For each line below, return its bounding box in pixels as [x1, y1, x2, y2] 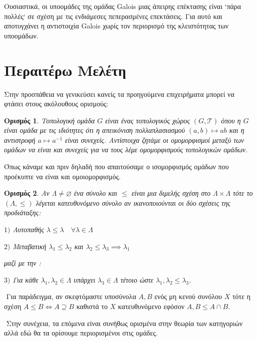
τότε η [232, 291, 251, 302]
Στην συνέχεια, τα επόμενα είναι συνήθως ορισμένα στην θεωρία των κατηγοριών [6, 318, 243, 328]
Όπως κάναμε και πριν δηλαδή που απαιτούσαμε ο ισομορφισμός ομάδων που [4, 161, 229, 172]
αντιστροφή [4, 134, 35, 145]
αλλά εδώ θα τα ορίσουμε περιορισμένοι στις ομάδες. [4, 328, 158, 338]
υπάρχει [73, 274, 95, 285]
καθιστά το [76, 301, 108, 311]
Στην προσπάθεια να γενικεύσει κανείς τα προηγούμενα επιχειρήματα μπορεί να [4, 88, 235, 99]
